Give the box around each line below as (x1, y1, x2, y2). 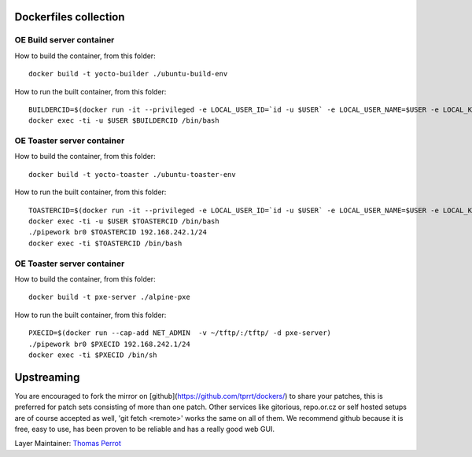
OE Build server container (14, 35, 115, 46)
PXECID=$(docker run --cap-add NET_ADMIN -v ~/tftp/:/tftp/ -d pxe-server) (28, 329, 332, 337)
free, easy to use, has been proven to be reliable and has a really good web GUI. (14, 424, 275, 433)
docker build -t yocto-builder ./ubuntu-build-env (28, 69, 228, 79)
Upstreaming (14, 370, 80, 384)
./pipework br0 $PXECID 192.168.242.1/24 (28, 339, 190, 348)
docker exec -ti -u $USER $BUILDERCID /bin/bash (28, 116, 219, 125)
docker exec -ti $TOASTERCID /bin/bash (28, 238, 183, 248)
